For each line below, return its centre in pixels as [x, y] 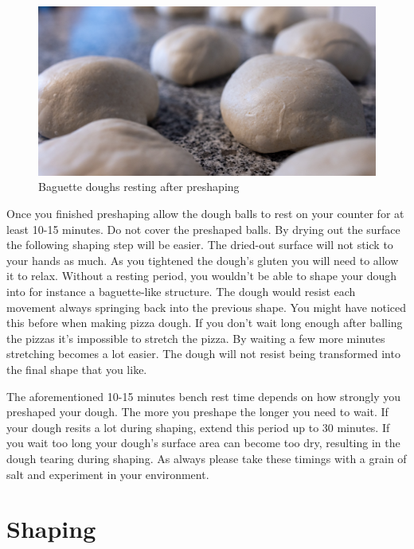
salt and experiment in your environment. [108, 474]
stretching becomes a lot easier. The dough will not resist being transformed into [203, 354]
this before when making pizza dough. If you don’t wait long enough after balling [205, 323]
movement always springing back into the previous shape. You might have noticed [207, 307]
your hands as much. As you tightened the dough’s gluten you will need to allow [203, 260]
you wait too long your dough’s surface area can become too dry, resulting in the [203, 443]
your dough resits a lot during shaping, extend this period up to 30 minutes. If [198, 427]
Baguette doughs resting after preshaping [139, 187]
